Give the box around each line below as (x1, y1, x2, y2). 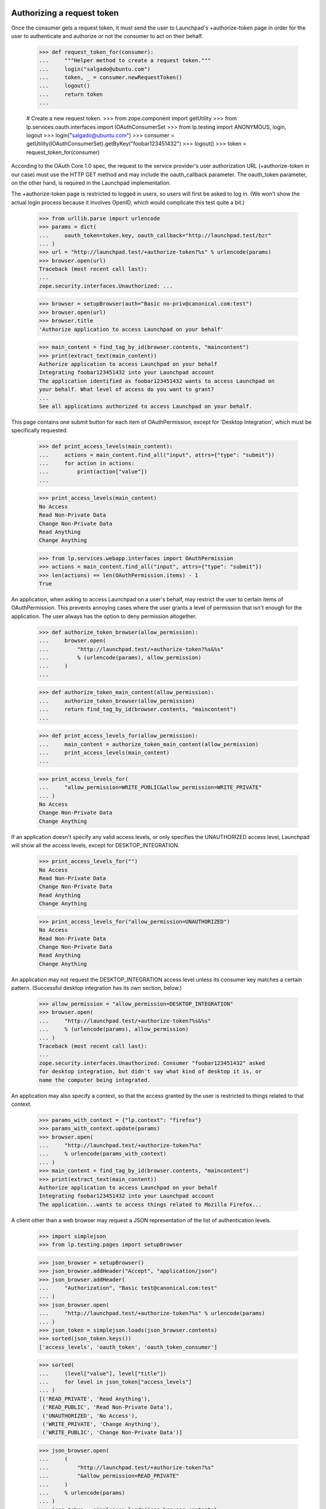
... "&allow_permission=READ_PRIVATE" (39, 1473, 179, 1479)
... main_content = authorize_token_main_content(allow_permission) (39, 741, 259, 748)
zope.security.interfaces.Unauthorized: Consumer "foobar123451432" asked (39, 1059, 266, 1067)
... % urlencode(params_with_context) (39, 1150, 167, 1157)
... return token (39, 91, 103, 98)
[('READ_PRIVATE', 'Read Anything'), (39, 1395, 151, 1402)
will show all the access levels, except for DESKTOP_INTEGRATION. (11, 842, 180, 849)
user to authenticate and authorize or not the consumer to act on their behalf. (11, 32, 203, 39)
